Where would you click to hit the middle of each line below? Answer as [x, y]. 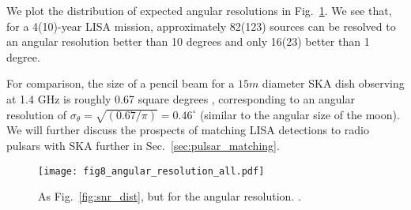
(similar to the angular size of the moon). [300, 114]
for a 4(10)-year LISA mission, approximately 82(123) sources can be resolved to [201, 26]
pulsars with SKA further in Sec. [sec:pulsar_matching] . [143, 145]
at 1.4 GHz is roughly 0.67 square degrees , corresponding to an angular [181, 98]
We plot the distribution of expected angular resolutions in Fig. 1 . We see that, [199, 10]
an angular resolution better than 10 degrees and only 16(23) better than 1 [188, 41]
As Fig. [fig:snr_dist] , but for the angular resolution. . [170, 196]
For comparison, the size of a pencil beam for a [121, 83]
